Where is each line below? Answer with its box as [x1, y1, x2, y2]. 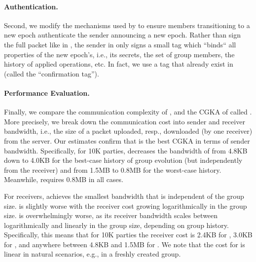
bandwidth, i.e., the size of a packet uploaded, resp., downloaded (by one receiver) [4, 126, 253, 136]
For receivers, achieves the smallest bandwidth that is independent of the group [4, 190, 244, 201]
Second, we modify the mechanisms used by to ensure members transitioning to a [4, 20, 250, 30]
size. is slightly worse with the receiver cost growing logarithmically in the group [4, 200, 247, 211]
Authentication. [4, 1, 58, 11]
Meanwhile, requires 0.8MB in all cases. [4, 174, 123, 185]
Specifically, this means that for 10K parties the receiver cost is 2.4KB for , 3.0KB [4, 229, 253, 240]
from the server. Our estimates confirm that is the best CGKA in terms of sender [4, 135, 250, 146]
